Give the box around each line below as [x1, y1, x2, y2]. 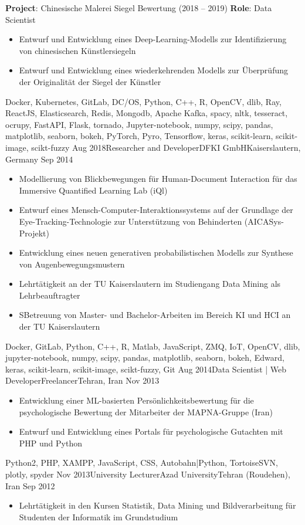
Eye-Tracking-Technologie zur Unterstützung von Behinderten [19, 215, 242, 227]
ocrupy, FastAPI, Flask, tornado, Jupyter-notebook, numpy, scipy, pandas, [5, 118, 273, 130]
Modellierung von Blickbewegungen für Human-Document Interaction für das [19, 172, 297, 185]
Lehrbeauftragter [19, 289, 80, 301]
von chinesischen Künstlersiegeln [19, 44, 136, 56]
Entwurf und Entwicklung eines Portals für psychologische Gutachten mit [19, 425, 283, 438]
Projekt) [19, 226, 49, 239]
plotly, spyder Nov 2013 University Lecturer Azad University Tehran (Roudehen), [5, 468, 290, 480]
